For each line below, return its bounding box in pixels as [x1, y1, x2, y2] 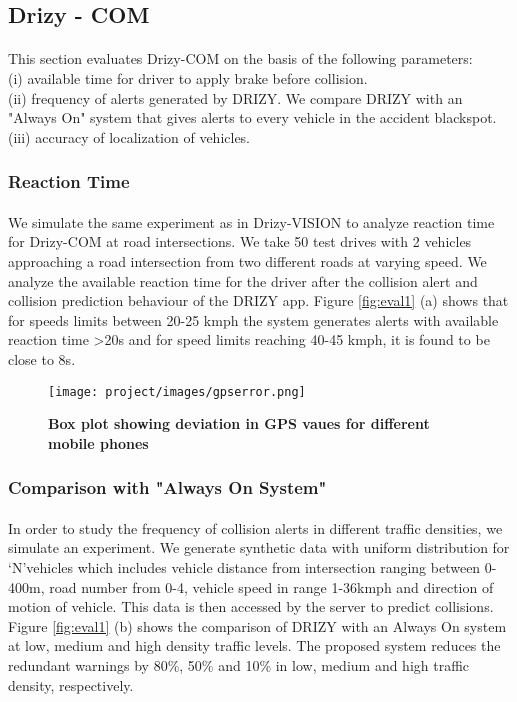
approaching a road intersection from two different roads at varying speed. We [8, 250, 487, 271]
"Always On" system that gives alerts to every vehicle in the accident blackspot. [8, 107, 497, 128]
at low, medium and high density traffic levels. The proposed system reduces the [8, 635, 501, 656]
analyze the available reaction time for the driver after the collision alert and [8, 270, 478, 291]
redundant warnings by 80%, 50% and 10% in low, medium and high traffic [8, 654, 470, 675]
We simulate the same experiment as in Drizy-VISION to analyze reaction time [8, 211, 495, 232]
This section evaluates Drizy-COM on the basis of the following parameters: [8, 48, 473, 69]
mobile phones [48, 432, 149, 453]
